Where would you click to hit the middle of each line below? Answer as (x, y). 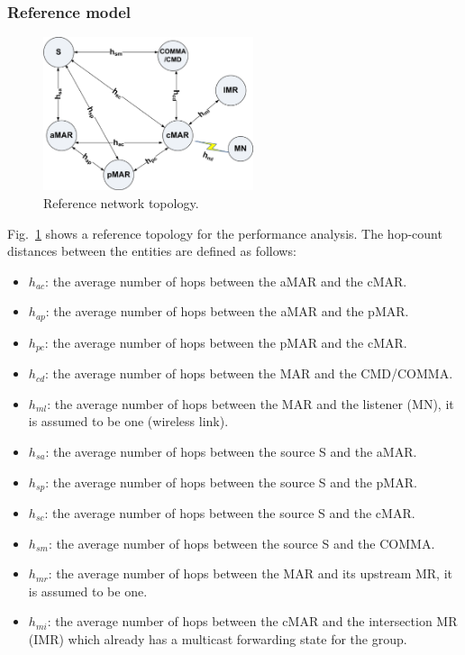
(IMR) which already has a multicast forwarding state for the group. (218, 638)
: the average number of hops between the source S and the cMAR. (230, 513)
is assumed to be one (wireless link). (128, 421)
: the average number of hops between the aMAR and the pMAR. (227, 311)
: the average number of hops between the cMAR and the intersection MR (252, 621)
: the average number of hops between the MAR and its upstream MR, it (251, 573)
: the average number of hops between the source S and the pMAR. (231, 482)
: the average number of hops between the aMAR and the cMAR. (226, 281)
